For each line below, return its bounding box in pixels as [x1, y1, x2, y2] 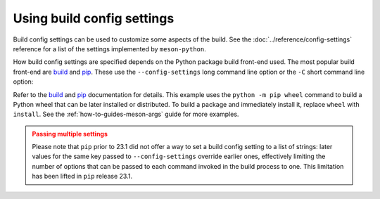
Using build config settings [13, 11, 175, 26]
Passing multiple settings [32, 129, 108, 138]
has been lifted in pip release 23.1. [32, 172, 133, 181]
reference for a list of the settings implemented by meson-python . [13, 44, 207, 53]
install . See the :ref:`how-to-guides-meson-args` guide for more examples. [13, 110, 239, 119]
